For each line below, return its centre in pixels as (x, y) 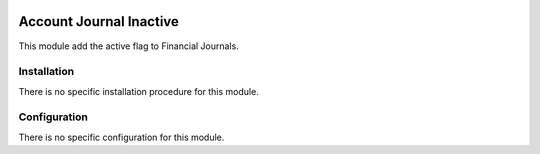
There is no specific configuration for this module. (121, 137)
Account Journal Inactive (99, 21)
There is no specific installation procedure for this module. (138, 91)
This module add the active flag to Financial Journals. (128, 46)
